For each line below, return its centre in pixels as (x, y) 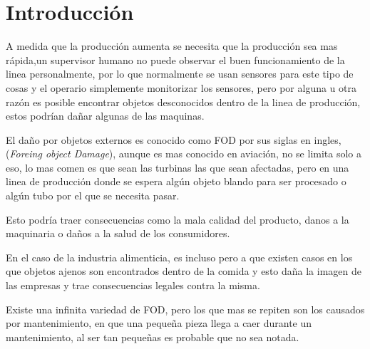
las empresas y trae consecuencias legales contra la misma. (133, 285)
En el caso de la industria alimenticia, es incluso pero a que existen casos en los (179, 257)
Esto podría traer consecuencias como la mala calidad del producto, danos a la (178, 219)
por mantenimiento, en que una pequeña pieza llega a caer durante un (159, 323)
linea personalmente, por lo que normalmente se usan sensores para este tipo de (180, 74)
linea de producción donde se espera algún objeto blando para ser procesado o (176, 181)
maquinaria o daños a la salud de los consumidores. (118, 233)
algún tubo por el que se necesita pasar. (93, 196)
